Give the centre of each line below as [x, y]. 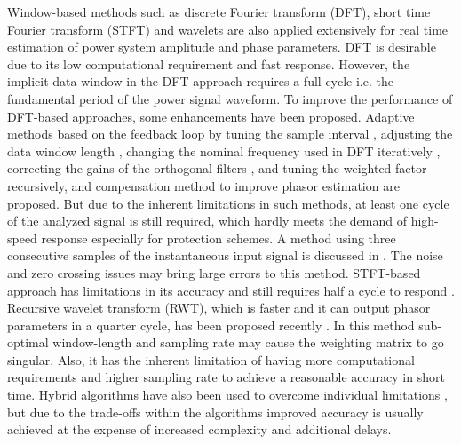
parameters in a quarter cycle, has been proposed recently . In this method [211, 325]
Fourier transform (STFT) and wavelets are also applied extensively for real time [228, 29]
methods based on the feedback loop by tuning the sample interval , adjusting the [230, 134]
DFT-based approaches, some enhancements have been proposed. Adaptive [211, 116]
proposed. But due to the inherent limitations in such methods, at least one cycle [228, 203]
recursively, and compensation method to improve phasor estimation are [203, 185]
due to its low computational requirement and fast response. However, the [209, 63]
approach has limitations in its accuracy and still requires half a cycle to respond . [231, 290]
